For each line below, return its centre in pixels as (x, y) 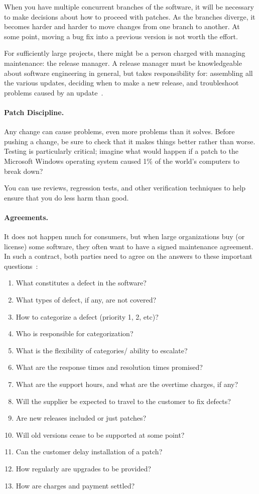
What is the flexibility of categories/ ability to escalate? (102, 350)
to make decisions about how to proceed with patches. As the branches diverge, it (130, 16)
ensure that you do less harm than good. (67, 197)
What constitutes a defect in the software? (81, 283)
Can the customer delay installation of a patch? (89, 452)
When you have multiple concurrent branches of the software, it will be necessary (129, 7)
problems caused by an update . (54, 92)
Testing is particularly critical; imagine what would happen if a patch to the (121, 151)
